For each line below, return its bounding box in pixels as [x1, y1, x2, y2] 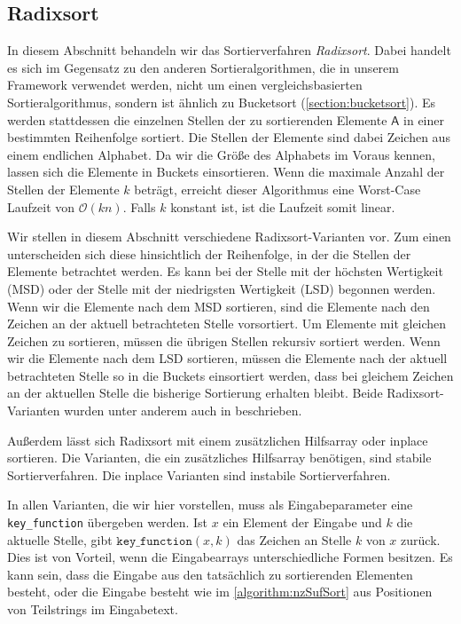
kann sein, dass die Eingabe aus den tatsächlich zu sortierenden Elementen [7, 565, 413, 583]
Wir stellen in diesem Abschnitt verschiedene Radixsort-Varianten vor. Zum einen [7, 227, 451, 246]
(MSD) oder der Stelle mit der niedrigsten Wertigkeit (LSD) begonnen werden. [7, 279, 436, 297]
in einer [403, 110, 445, 129]
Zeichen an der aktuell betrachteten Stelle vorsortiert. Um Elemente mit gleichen [7, 314, 447, 333]
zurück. [401, 530, 441, 549]
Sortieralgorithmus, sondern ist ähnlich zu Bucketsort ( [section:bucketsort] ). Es [7, 92, 436, 111]
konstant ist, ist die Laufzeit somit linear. [170, 197, 395, 216]
